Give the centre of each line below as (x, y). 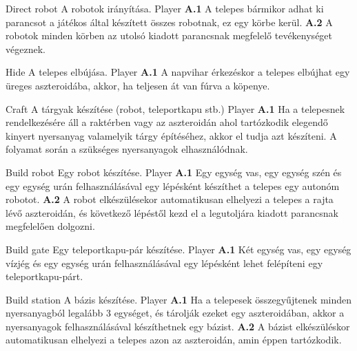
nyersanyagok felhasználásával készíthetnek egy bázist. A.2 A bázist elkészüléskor (178, 326)
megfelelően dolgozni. (50, 226)
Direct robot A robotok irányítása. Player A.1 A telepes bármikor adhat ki (165, 8)
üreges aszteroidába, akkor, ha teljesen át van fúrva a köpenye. (138, 85)
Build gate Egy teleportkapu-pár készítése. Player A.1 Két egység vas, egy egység (178, 249)
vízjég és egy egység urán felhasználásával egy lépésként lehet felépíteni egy (164, 263)
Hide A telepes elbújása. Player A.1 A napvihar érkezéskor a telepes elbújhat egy (178, 72)
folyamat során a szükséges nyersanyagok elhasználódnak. (127, 149)
